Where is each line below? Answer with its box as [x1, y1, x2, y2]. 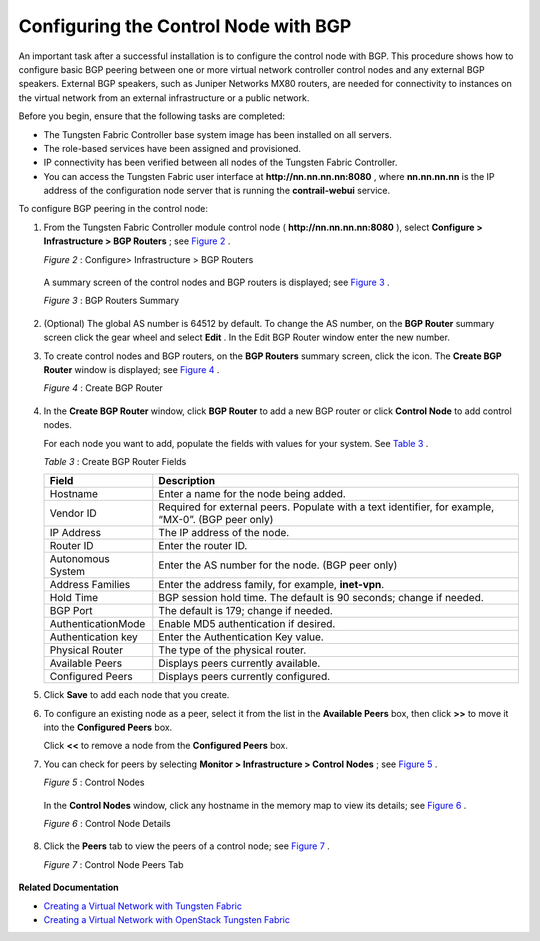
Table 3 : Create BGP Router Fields [43, 455, 187, 467]
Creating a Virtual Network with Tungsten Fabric [43, 900, 242, 912]
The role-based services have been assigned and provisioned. [43, 142, 302, 154]
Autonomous [49, 552, 110, 566]
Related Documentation [18, 881, 119, 894]
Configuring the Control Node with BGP [18, 15, 352, 37]
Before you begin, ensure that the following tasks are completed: [18, 110, 285, 122]
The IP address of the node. [158, 526, 290, 540]
